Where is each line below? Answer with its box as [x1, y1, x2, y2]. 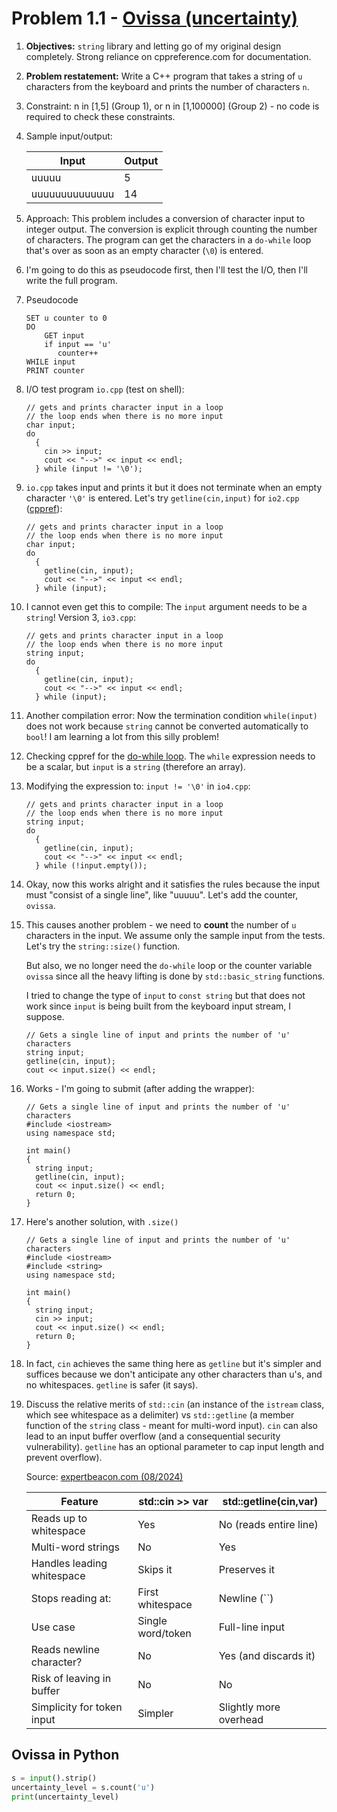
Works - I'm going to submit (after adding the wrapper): [25, 1082, 255, 1094]
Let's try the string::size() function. [25, 940, 181, 952]
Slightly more [218, 1700, 281, 1714]
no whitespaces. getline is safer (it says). [25, 1378, 199, 1391]
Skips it [137, 1562, 173, 1576]
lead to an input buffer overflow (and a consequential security [25, 1430, 281, 1442]
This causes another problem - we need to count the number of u [25, 918, 297, 931]
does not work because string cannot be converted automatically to [25, 720, 309, 732]
